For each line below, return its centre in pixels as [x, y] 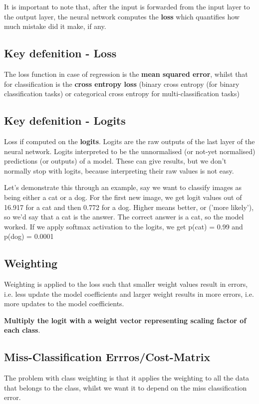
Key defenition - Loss [60, 53]
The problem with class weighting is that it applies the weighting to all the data [127, 378]
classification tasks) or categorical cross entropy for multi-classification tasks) [122, 94]
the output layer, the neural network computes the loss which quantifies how [122, 16]
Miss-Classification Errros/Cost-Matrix [107, 357]
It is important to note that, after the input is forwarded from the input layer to [127, 6]
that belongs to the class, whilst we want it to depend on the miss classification [126, 387]
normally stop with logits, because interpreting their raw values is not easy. [119, 170]
